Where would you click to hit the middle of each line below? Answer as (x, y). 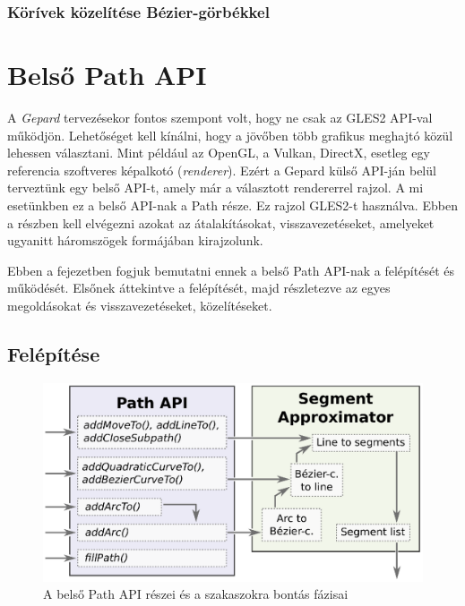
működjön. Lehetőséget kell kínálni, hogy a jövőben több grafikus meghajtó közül (230, 135)
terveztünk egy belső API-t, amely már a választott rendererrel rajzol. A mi (215, 188)
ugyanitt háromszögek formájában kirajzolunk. (135, 240)
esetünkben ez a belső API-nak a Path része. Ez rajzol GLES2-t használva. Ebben (232, 205)
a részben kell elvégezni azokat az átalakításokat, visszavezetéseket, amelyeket (221, 222)
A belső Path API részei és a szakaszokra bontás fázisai (196, 594)
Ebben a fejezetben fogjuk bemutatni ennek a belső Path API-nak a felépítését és (231, 270)
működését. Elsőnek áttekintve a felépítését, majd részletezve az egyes (199, 288)
